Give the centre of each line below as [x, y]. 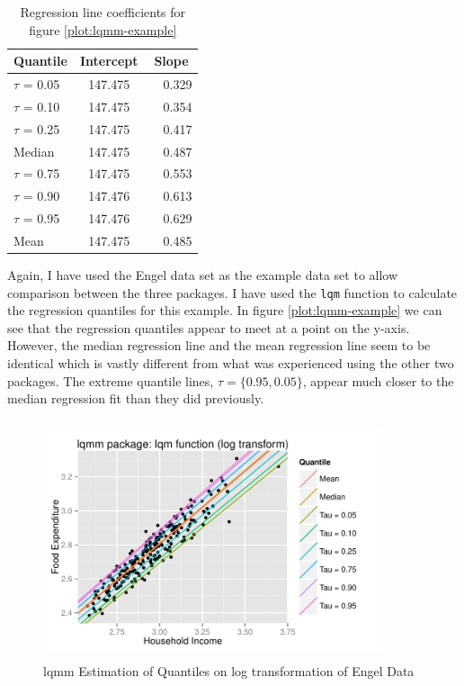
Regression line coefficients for [103, 12]
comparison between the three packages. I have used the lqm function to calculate [232, 292]
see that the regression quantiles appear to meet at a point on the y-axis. [209, 327]
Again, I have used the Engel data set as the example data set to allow [203, 275]
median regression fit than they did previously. [136, 398]
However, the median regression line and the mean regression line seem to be [219, 345]
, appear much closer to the [378, 380]
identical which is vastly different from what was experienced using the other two [231, 363]
